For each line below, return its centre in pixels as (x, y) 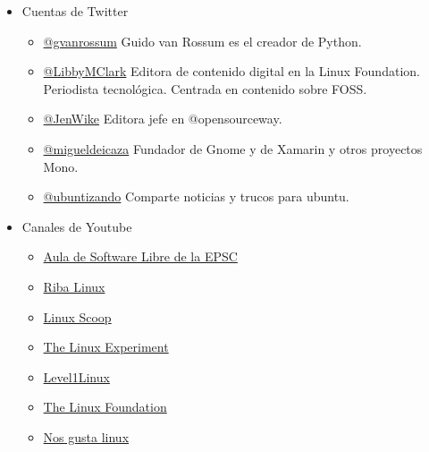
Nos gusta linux (86, 436)
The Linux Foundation (105, 407)
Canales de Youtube (77, 226)
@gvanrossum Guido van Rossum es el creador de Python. (202, 41)
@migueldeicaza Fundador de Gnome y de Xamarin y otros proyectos (233, 148)
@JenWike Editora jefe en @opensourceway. (163, 119)
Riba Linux (74, 286)
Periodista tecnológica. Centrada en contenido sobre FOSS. (205, 88)
